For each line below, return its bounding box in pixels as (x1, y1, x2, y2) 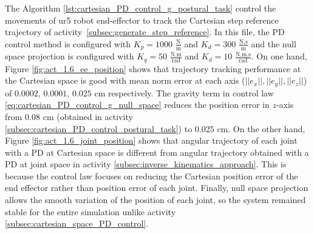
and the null (251, 37, 296, 50)
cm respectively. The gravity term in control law (94, 86, 274, 99)
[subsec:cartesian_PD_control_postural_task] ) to (5, 122, 193, 135)
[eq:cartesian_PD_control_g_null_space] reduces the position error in (5, 98, 270, 111)
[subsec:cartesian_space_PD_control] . (5, 217, 149, 230)
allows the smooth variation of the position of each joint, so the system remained (5, 193, 306, 206)
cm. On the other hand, (217, 122, 305, 135)
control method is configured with (5, 37, 131, 50)
